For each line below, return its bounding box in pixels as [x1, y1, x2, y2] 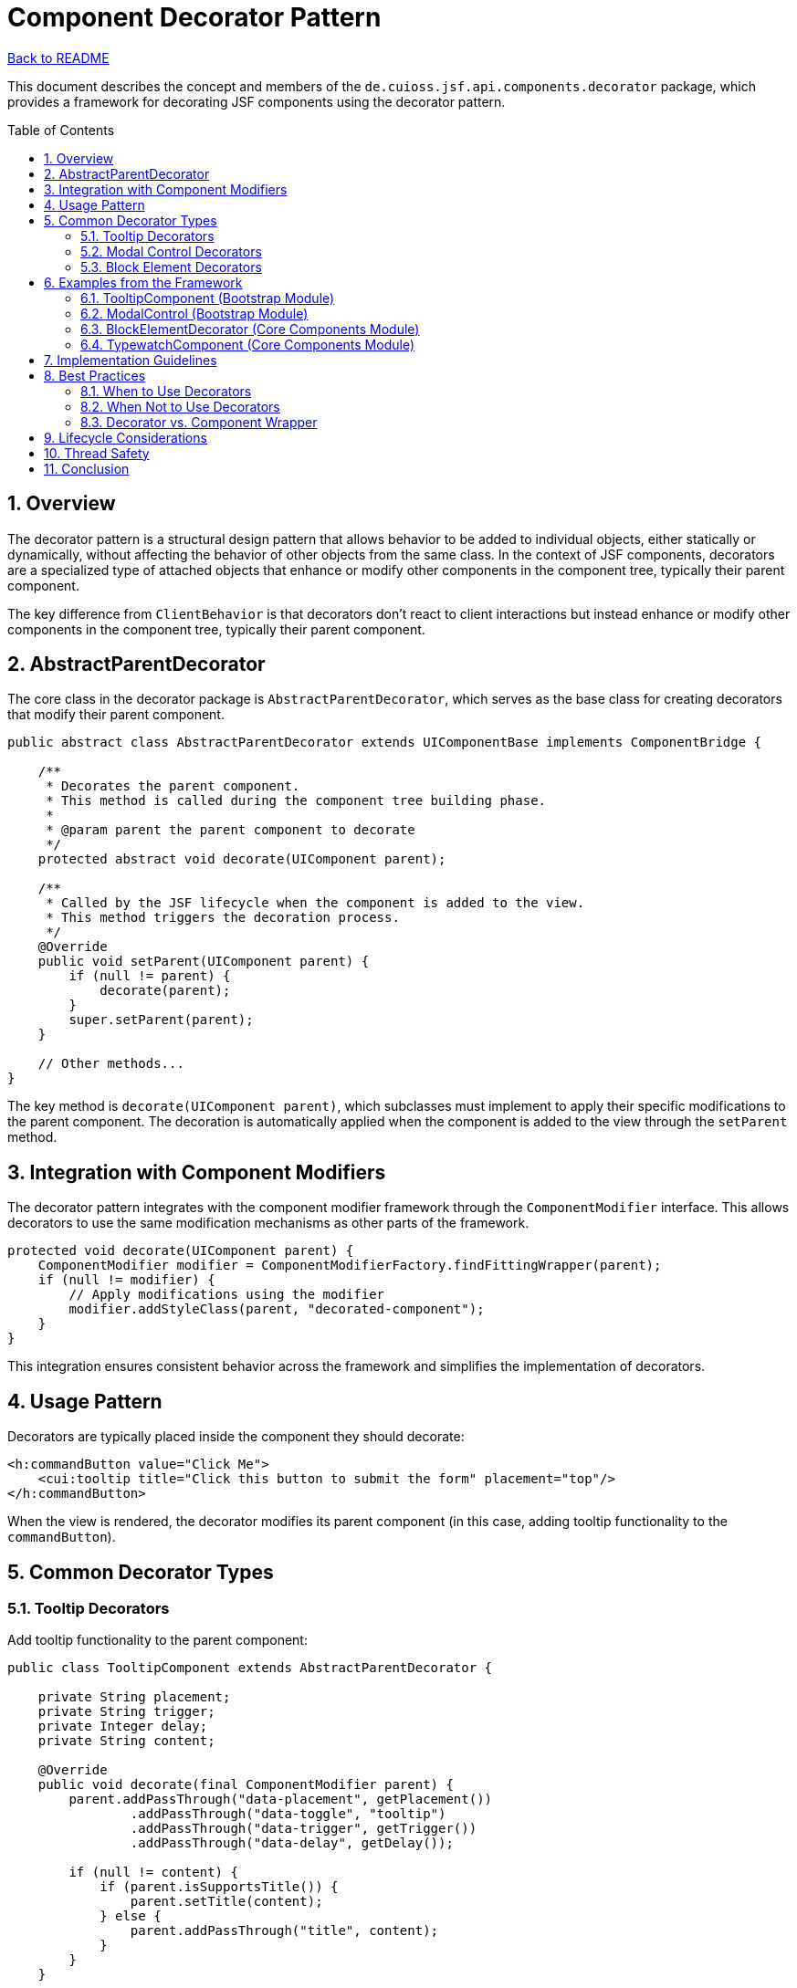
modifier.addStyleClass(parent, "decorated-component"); [68, 1302, 485, 1317]
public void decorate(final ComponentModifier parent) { [37, 1777, 454, 1793]
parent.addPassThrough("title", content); [130, 1923, 439, 1939]
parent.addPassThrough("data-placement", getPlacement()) [68, 1792, 493, 1807]
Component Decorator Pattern [7, 2, 382, 33]
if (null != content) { [68, 1865, 238, 1880]
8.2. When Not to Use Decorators [80, 398, 280, 414]
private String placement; [37, 1690, 231, 1705]
